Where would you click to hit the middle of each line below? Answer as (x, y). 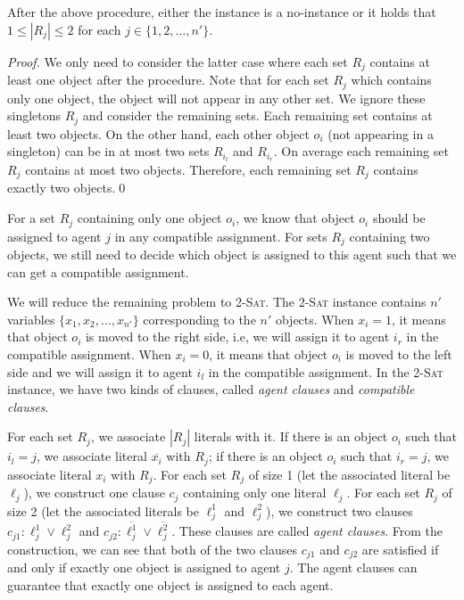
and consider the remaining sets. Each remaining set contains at (257, 115)
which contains (391, 80)
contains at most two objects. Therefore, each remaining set (188, 169)
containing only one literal (255, 493)
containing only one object (149, 218)
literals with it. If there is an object (291, 436)
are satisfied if (400, 549)
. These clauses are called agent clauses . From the (307, 531)
